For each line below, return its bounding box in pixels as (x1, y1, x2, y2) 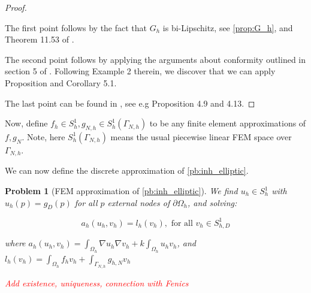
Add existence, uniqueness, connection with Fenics (5, 276, 189, 289)
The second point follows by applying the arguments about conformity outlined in (5, 53, 306, 65)
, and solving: (187, 196, 237, 209)
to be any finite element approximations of (149, 117, 306, 129)
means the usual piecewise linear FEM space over (110, 130, 292, 143)
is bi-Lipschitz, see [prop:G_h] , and (162, 21, 293, 34)
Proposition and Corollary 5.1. (5, 76, 117, 89)
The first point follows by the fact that (5, 21, 147, 34)
